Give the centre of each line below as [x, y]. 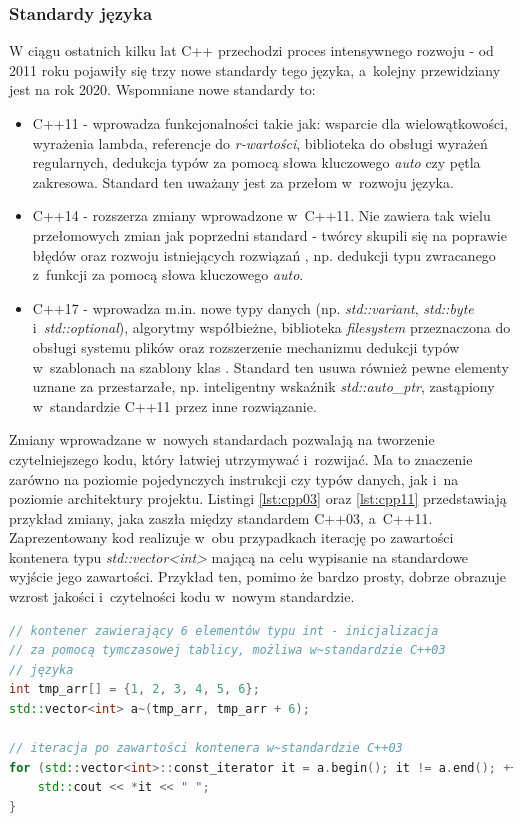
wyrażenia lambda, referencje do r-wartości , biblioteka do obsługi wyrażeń [260, 142]
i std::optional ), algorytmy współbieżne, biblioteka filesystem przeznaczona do [271, 327]
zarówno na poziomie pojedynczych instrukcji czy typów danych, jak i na [234, 478]
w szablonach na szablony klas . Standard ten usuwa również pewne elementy [270, 366]
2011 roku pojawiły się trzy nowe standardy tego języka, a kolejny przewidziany [255, 69]
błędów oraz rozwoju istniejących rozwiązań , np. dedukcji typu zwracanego [264, 254]
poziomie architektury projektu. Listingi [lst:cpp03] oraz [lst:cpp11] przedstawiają [258, 498]
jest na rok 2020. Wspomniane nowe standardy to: [162, 89]
